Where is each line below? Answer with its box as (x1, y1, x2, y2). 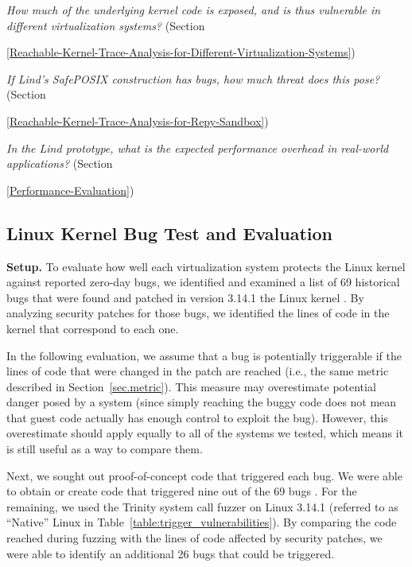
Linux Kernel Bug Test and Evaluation (6, 220, 332, 245)
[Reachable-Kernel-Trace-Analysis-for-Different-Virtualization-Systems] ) (6, 44, 356, 60)
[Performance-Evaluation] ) (6, 181, 134, 198)
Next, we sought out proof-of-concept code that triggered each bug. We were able (6, 467, 402, 484)
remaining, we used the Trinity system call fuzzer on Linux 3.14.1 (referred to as (6, 498, 398, 515)
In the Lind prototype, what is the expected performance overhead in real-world (6, 139, 389, 156)
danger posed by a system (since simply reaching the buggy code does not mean (6, 394, 397, 410)
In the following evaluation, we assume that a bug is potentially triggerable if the (6, 347, 402, 363)
